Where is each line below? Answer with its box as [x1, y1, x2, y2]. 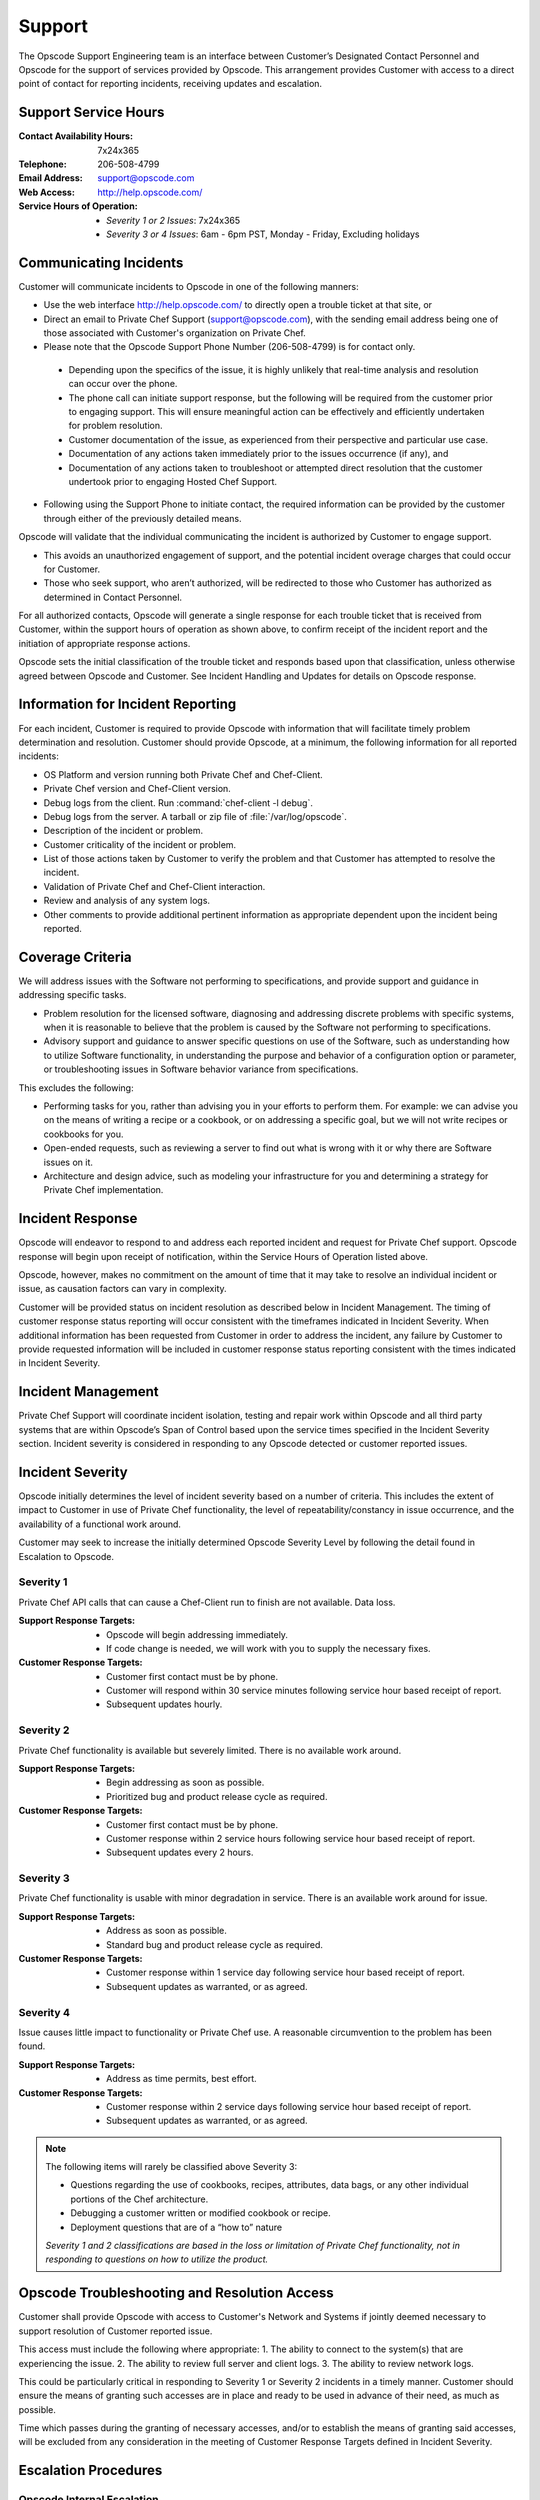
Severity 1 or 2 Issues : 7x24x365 [106, 214, 241, 226]
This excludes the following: [18, 1081, 134, 1094]
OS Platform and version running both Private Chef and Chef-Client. [43, 768, 324, 780]
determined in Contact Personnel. [43, 591, 183, 603]
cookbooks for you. [43, 1128, 124, 1140]
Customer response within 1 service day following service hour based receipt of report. [106, 1966, 465, 1979]
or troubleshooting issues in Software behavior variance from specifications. [43, 1063, 359, 1075]
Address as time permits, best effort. [106, 2073, 257, 2085]
